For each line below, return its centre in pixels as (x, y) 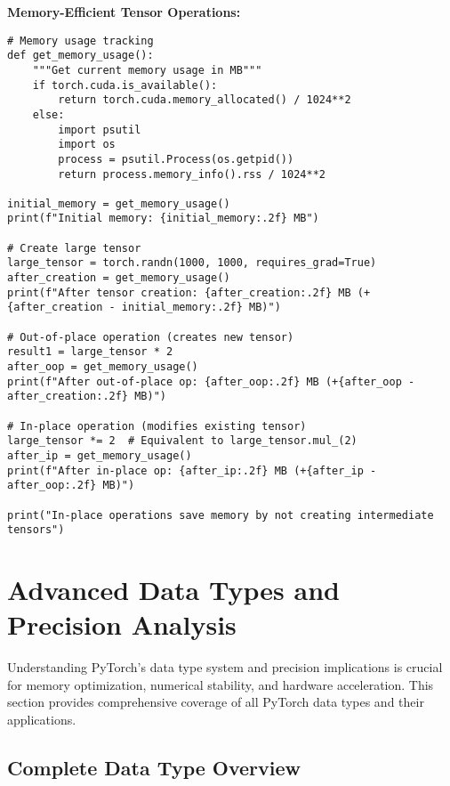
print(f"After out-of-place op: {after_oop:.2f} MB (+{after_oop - (211, 381)
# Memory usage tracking (80, 41)
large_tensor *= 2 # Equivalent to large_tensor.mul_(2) (182, 441)
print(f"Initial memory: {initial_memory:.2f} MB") (163, 219)
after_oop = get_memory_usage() (103, 367)
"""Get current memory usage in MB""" (147, 70)
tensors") (36, 530)
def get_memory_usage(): (80, 56)
